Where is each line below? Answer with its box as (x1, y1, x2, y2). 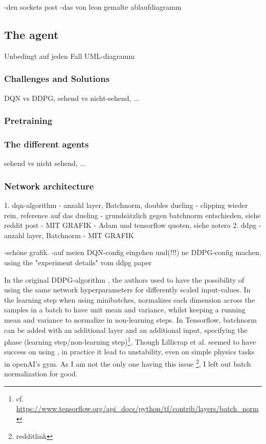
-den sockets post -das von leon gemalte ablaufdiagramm (4, 2, 182, 12)
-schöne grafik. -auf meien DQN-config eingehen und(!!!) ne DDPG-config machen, (4, 247, 261, 258)
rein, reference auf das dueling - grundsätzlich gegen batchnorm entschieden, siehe (4, 209, 261, 220)
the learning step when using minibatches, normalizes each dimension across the (4, 294, 255, 305)
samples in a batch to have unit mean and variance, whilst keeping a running (4, 304, 246, 315)
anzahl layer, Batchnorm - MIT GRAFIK (4, 229, 134, 240)
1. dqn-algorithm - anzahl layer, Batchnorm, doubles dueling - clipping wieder (4, 200, 248, 210)
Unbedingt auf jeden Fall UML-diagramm (4, 50, 135, 61)
